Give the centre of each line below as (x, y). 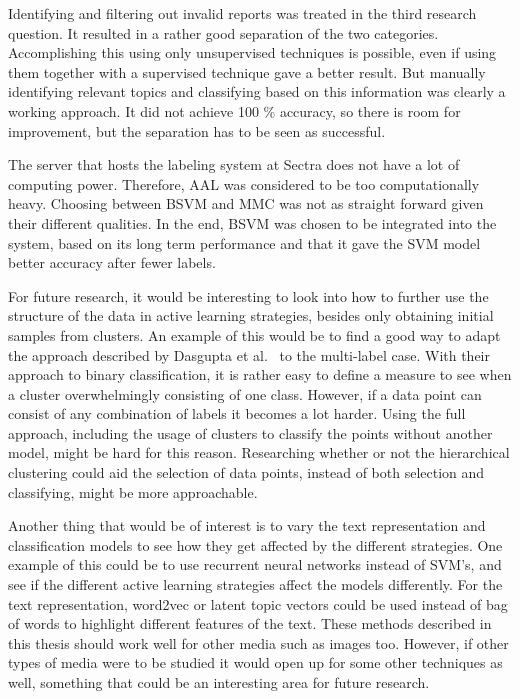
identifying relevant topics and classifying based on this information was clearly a (257, 91)
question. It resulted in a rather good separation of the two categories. (223, 32)
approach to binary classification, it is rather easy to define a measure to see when (260, 374)
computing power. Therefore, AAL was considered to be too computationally (244, 183)
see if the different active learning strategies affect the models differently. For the (255, 584)
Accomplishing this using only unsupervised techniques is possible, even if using (252, 52)
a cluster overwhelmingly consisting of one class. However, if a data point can (245, 393)
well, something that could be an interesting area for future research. (219, 682)
